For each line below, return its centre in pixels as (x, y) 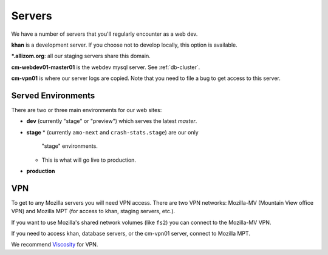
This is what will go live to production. (89, 160)
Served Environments (53, 95)
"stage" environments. (70, 146)
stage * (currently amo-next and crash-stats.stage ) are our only (112, 132)
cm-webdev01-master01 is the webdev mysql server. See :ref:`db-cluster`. (106, 67)
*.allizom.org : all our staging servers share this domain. (81, 56)
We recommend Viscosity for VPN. (55, 245)
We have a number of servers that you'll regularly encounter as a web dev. (104, 34)
